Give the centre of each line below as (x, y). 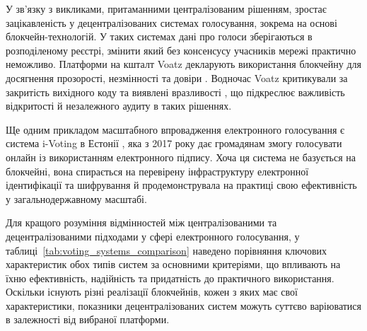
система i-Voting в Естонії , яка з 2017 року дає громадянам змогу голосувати (174, 143)
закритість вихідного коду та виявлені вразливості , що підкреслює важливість (175, 92)
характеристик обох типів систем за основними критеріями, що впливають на (173, 264)
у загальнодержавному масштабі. (76, 198)
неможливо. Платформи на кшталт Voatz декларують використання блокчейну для (183, 64)
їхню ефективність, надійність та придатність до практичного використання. (170, 278)
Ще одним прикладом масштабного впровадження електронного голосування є (175, 129)
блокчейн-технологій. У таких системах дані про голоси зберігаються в (159, 36)
